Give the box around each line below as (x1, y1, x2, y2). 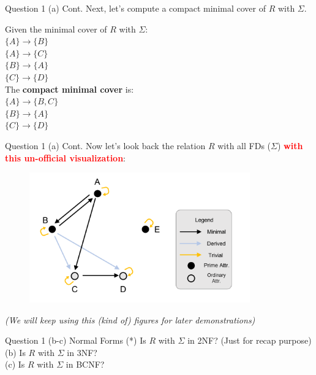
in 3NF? (67, 346, 97, 358)
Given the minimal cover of (5, 22, 107, 35)
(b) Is (5, 346, 26, 358)
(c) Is (5, 358, 25, 371)
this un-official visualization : (5, 151, 126, 164)
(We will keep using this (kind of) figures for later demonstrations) (5, 313, 255, 326)
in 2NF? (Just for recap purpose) (187, 334, 312, 347)
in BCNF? (66, 358, 105, 371)
